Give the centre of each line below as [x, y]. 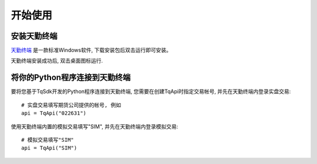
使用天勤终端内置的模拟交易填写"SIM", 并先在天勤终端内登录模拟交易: [95, 127]
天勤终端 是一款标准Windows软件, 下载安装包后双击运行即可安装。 [91, 50]
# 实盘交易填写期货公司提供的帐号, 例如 [71, 105]
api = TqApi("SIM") [49, 148]
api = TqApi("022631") [54, 113]
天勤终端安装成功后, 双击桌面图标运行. [57, 61]
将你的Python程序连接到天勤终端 [71, 78]
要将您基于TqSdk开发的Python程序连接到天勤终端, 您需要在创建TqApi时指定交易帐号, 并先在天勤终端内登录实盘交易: [151, 91]
